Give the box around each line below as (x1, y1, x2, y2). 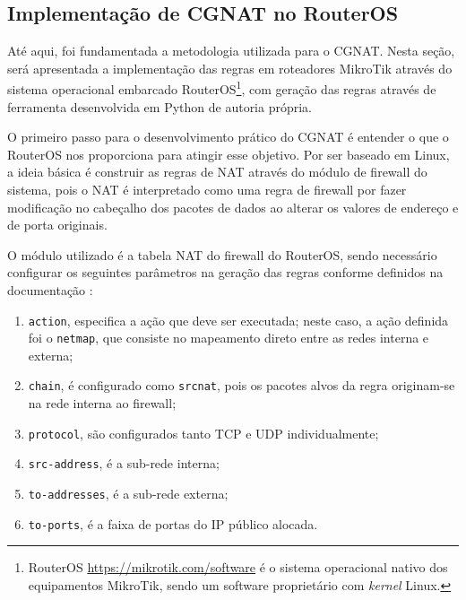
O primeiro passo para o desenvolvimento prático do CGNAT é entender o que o (7, 127, 449, 146)
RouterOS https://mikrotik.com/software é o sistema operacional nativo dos (28, 558, 448, 577)
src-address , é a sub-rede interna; (28, 454, 220, 473)
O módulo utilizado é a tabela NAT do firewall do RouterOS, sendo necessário (7, 245, 437, 264)
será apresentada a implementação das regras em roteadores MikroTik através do (7, 58, 453, 77)
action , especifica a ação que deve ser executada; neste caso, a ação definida (28, 310, 449, 329)
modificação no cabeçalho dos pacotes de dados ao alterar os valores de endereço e (7, 197, 459, 216)
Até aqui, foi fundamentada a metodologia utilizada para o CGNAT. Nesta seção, (7, 41, 455, 60)
